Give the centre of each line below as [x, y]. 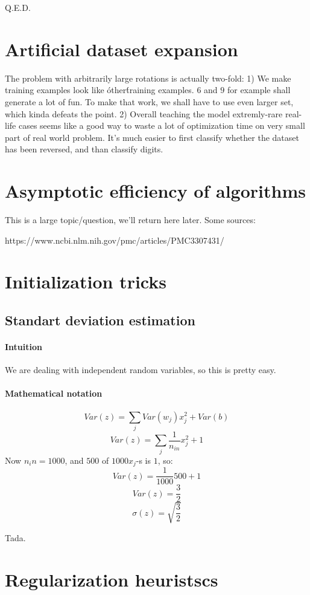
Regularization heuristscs [112, 579]
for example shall [259, 90]
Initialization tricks [86, 281]
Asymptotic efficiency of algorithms [155, 191]
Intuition [24, 346]
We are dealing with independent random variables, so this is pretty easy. [141, 370]
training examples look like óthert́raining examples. [100, 90]
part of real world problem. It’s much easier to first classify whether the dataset [152, 137]
